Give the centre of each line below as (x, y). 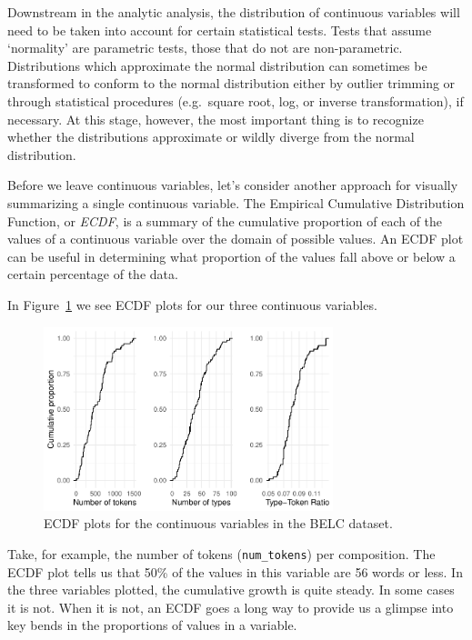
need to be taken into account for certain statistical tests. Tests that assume (220, 30)
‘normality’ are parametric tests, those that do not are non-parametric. (205, 48)
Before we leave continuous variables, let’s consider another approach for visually (233, 185)
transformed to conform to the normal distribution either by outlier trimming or (231, 83)
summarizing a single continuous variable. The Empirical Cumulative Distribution (236, 202)
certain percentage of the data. (93, 274)
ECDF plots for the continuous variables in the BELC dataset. (218, 523)
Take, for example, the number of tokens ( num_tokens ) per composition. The (221, 554)
